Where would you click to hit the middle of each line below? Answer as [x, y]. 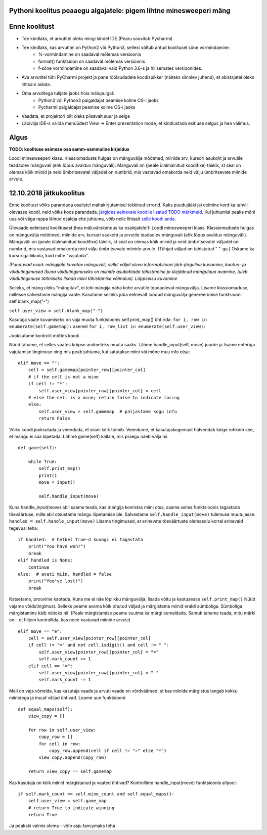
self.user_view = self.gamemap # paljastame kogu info [108, 411]
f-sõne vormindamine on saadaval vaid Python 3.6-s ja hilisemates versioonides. [120, 68]
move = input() [57, 483]
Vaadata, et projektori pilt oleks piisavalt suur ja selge [76, 116]
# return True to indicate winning [71, 808]
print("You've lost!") [56, 581]
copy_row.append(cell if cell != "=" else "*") [108, 750]
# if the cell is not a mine [63, 377]
